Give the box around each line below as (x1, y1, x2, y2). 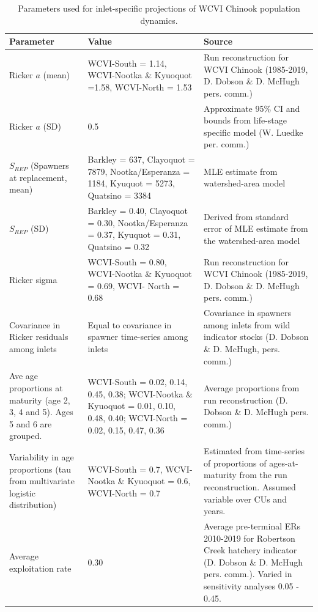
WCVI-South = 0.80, (87, 255, 167, 268)
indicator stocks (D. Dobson (204, 330, 309, 343)
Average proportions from (204, 381, 300, 394)
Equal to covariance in (87, 318, 172, 331)
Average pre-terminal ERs (204, 520, 301, 532)
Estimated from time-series (204, 444, 305, 457)
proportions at (9, 381, 63, 394)
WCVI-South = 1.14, (87, 56, 167, 69)
